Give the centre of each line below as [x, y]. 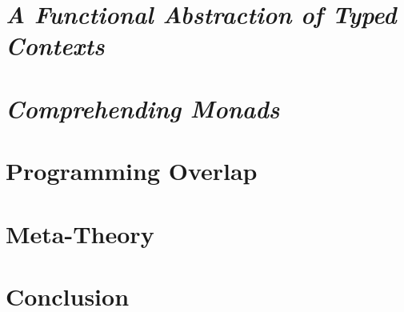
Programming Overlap [132, 171]
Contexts [55, 46]
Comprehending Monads [143, 108]
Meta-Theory [80, 233]
